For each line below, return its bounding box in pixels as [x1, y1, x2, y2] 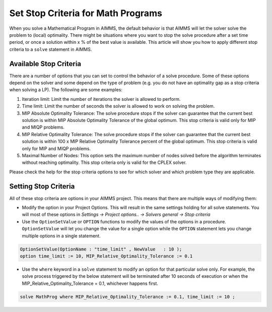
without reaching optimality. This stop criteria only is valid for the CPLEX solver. [22, 159, 187, 166]
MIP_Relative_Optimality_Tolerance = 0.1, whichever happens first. [22, 280, 159, 286]
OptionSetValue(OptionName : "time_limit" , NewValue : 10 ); [20, 246, 182, 252]
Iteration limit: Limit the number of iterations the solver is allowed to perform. [22, 96, 181, 102]
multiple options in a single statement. [22, 232, 101, 239]
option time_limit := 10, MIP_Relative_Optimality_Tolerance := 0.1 [20, 253, 193, 259]
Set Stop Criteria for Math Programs [9, 8, 162, 19]
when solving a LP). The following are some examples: [9, 87, 123, 93]
